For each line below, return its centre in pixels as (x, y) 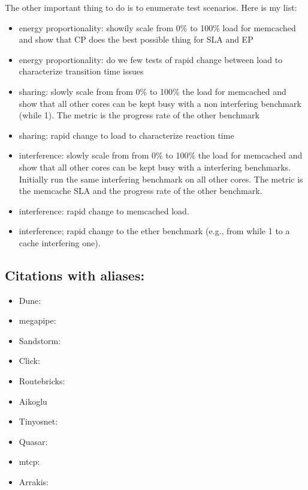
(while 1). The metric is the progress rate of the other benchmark (139, 115)
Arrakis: (34, 482)
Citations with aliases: (75, 275)
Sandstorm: (40, 340)
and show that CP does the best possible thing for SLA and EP (136, 39)
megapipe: (37, 320)
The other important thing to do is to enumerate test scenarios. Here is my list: (151, 7)
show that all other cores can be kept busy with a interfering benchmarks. (155, 167)
